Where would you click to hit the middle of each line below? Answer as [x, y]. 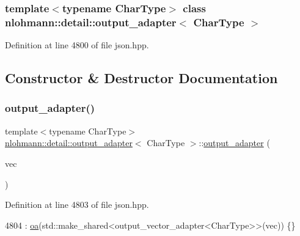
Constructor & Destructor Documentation [141, 78]
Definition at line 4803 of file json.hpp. [77, 205]
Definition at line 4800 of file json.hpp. [77, 45]
